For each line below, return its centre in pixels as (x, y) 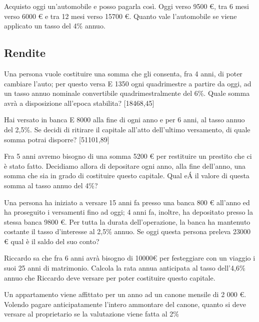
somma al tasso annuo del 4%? (51, 185)
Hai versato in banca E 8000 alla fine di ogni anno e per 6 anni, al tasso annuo (124, 120)
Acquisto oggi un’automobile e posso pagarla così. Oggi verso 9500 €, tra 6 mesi (126, 6)
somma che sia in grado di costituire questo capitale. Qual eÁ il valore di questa (127, 175)
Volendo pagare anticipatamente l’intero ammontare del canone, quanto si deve (125, 304)
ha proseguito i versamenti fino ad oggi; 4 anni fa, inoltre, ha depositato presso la (128, 212)
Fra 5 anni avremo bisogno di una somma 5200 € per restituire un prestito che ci (128, 156)
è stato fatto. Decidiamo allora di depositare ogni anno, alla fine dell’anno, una (125, 165)
